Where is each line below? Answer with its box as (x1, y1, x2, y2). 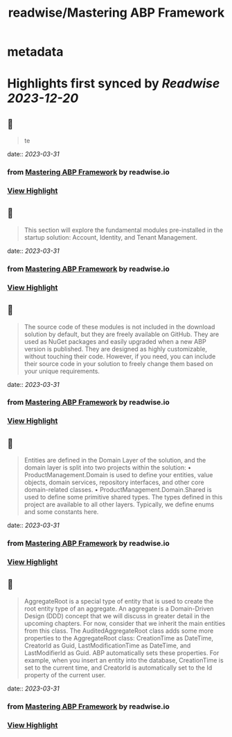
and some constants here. (24, 508, 99, 516)
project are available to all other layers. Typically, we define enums (24, 500, 215, 508)
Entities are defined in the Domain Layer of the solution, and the (24, 456, 206, 465)
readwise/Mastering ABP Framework (8, 5, 225, 21)
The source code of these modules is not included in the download (24, 322, 215, 331)
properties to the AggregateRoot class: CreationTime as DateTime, (24, 634, 213, 642)
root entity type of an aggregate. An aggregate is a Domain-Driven (24, 604, 214, 613)
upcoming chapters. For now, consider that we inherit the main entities (24, 619, 226, 627)
